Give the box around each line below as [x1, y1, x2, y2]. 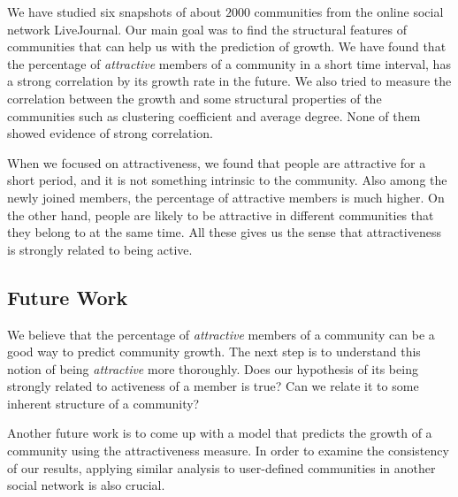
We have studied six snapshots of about [7, 3, 222, 20]
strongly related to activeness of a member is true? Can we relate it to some [7, 377, 419, 395]
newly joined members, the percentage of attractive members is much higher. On [7, 187, 445, 206]
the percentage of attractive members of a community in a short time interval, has [7, 54, 451, 73]
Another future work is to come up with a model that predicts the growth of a [7, 424, 432, 442]
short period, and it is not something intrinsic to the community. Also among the [7, 171, 447, 189]
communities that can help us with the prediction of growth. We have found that [7, 37, 447, 56]
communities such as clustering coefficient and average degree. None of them [7, 106, 421, 125]
